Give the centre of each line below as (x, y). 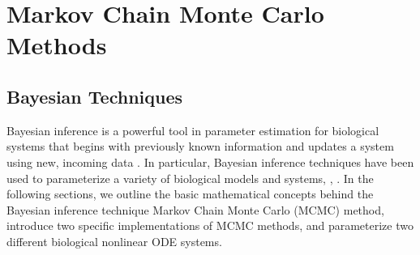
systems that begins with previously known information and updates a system (200, 146)
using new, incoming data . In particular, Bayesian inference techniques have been (210, 161)
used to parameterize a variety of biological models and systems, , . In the (190, 178)
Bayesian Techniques (95, 96)
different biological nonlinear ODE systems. (114, 241)
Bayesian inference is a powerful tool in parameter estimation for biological (193, 130)
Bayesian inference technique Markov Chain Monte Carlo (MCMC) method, (195, 209)
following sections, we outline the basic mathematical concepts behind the (190, 194)
